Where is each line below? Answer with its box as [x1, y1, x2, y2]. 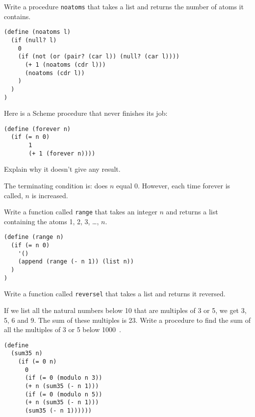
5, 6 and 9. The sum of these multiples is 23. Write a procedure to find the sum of [4, 314, 251, 325]
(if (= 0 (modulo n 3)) [25, 374, 102, 382]
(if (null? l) [11, 36, 57, 44]
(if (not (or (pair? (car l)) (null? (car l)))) [18, 53, 179, 60]
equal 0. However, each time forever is [116, 180, 230, 190]
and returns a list [166, 207, 218, 217]
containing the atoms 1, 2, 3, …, [4, 216, 99, 226]
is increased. [31, 190, 68, 200]
